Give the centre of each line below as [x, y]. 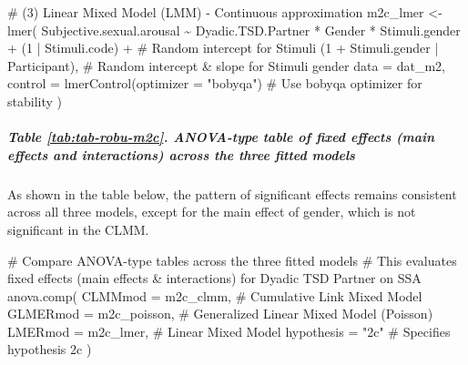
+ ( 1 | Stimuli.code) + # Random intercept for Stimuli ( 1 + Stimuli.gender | [223, 48]
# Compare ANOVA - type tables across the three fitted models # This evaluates [232, 260]
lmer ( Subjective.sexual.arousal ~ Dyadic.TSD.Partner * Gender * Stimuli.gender [234, 30]
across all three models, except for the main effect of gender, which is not [212, 212]
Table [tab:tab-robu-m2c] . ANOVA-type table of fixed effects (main [221, 137]
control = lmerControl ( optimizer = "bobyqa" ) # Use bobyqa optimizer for [215, 83]
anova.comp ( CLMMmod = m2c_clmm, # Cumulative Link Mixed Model [215, 295]
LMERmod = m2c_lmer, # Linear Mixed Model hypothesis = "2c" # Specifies [229, 331]
